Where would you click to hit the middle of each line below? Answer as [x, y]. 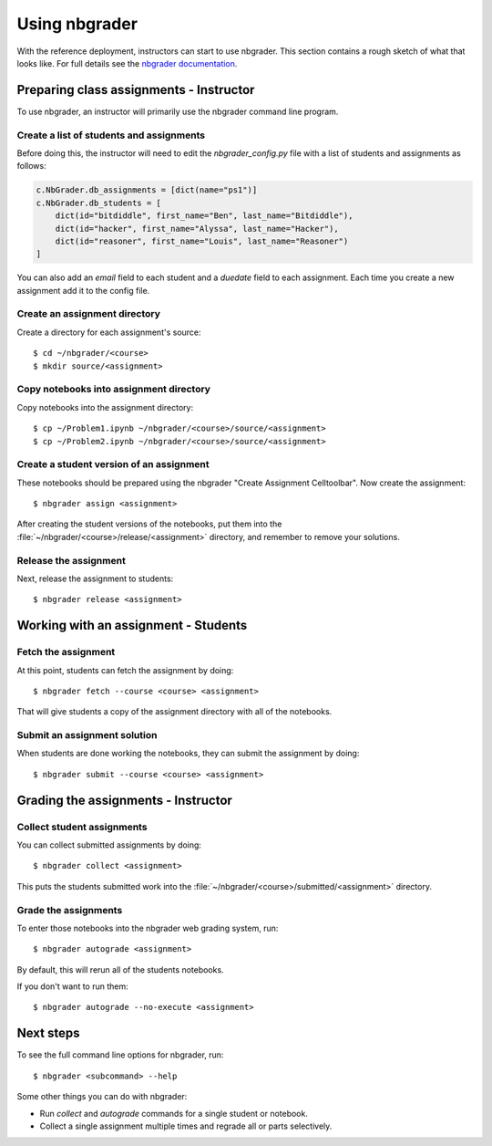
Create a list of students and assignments [111, 135]
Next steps [48, 1033]
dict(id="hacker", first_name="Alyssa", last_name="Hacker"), [197, 229]
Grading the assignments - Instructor [124, 800]
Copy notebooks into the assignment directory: [105, 407]
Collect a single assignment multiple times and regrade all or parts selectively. [186, 1126]
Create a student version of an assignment [113, 464]
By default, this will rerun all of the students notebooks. [120, 969]
